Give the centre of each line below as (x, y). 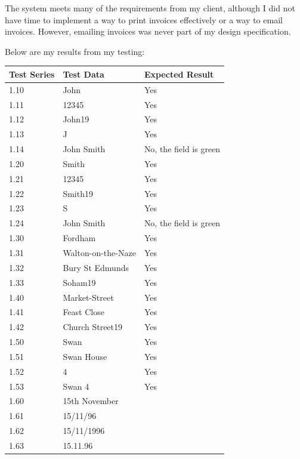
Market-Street (88, 297)
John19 (76, 119)
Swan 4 (76, 386)
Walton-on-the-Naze (99, 252)
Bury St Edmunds (96, 267)
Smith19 (78, 193)
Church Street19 (93, 327)
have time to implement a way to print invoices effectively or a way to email (144, 19)
